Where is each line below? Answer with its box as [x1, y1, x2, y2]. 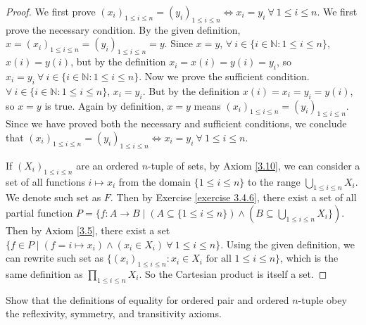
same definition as [6, 266, 83, 281]
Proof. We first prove [6, 4, 96, 18]
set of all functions [6, 174, 85, 189]
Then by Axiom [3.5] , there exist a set [6, 222, 170, 237]
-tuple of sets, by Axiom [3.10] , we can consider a [148, 158, 360, 172]
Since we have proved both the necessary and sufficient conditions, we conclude [6, 116, 347, 131]
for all [206, 254, 232, 265]
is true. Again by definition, [44, 98, 164, 113]
